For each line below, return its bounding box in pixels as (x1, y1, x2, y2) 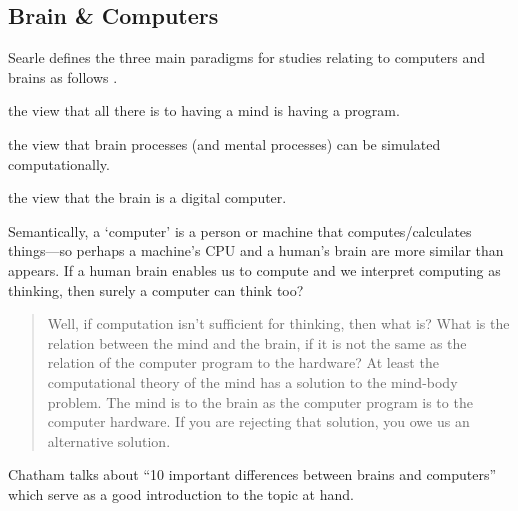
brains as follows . (8, 66, 118, 87)
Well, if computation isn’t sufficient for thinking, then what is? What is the (47, 313, 510, 334)
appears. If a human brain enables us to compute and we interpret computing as (8, 259, 501, 280)
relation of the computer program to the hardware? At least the (47, 352, 439, 373)
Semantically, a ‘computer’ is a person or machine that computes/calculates (8, 220, 472, 241)
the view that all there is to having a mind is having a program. (8, 100, 400, 121)
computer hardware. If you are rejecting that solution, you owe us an (47, 411, 470, 432)
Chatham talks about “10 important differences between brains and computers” (8, 464, 497, 485)
